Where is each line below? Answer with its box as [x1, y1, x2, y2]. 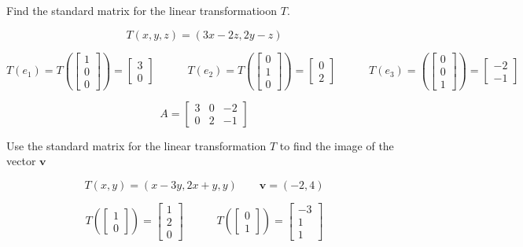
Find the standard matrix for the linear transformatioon [6, 2, 278, 18]
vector [6, 153, 36, 169]
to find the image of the [279, 137, 394, 153]
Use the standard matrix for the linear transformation [6, 137, 267, 153]
